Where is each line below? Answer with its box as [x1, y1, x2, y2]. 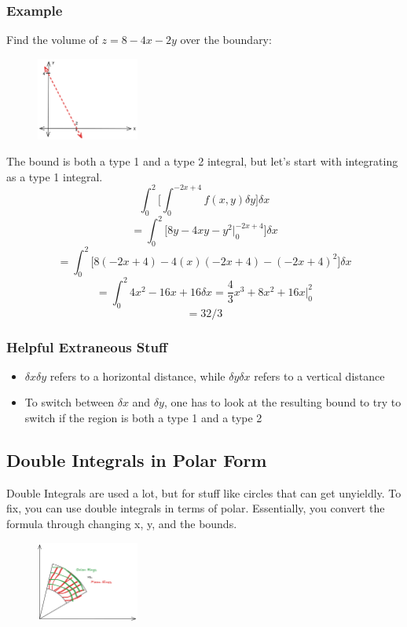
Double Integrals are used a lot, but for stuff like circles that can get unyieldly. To [6, 484, 401, 501]
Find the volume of [6, 31, 98, 48]
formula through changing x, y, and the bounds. [6, 515, 237, 531]
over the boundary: [180, 31, 272, 48]
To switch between [24, 394, 115, 410]
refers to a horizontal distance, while [49, 367, 225, 384]
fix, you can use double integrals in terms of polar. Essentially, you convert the [6, 500, 385, 516]
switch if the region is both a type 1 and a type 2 [24, 410, 262, 425]
